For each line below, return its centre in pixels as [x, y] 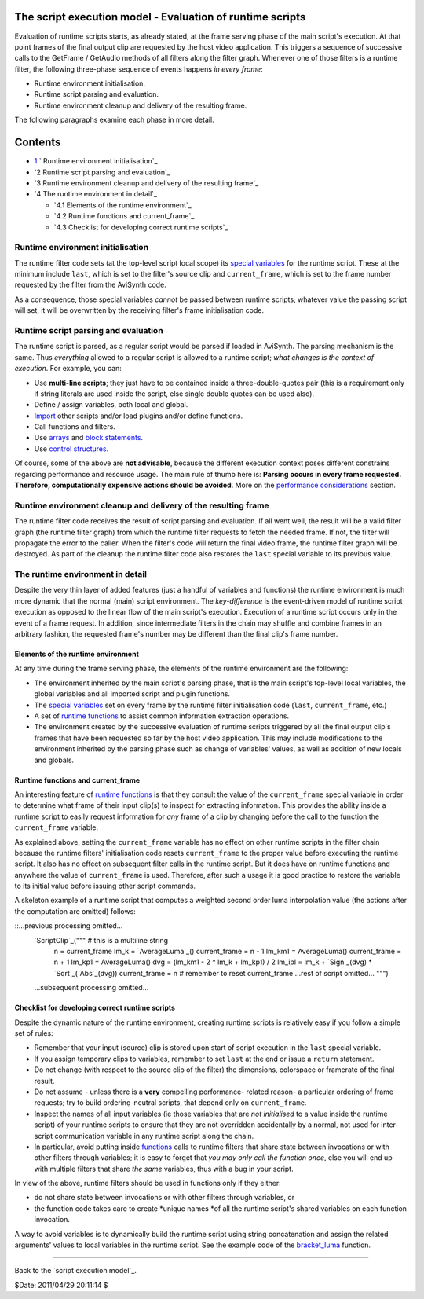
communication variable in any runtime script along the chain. [154, 1136]
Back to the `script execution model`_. [76, 1271]
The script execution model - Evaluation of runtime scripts [160, 17]
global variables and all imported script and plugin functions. [132, 694]
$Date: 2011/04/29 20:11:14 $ [61, 1285]
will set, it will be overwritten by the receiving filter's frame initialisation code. [139, 310]
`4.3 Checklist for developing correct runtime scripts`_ [141, 227]
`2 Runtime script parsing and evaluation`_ [102, 172]
